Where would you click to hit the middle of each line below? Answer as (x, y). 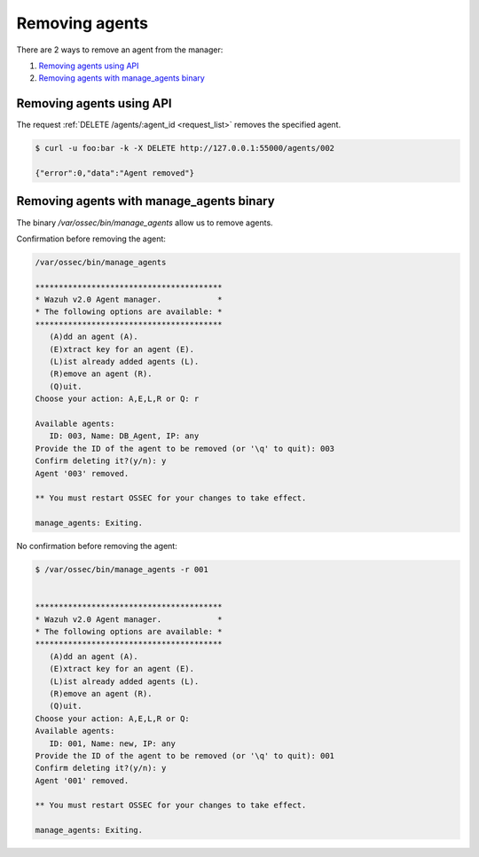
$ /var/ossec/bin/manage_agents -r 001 (122, 570)
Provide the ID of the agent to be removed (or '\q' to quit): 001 (185, 755)
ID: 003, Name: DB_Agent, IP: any (124, 436)
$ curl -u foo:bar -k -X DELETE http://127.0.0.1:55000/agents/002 (185, 148)
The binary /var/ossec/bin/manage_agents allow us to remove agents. (145, 223)
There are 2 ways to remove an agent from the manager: (120, 50)
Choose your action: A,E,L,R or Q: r (117, 399)
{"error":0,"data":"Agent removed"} (115, 173)
